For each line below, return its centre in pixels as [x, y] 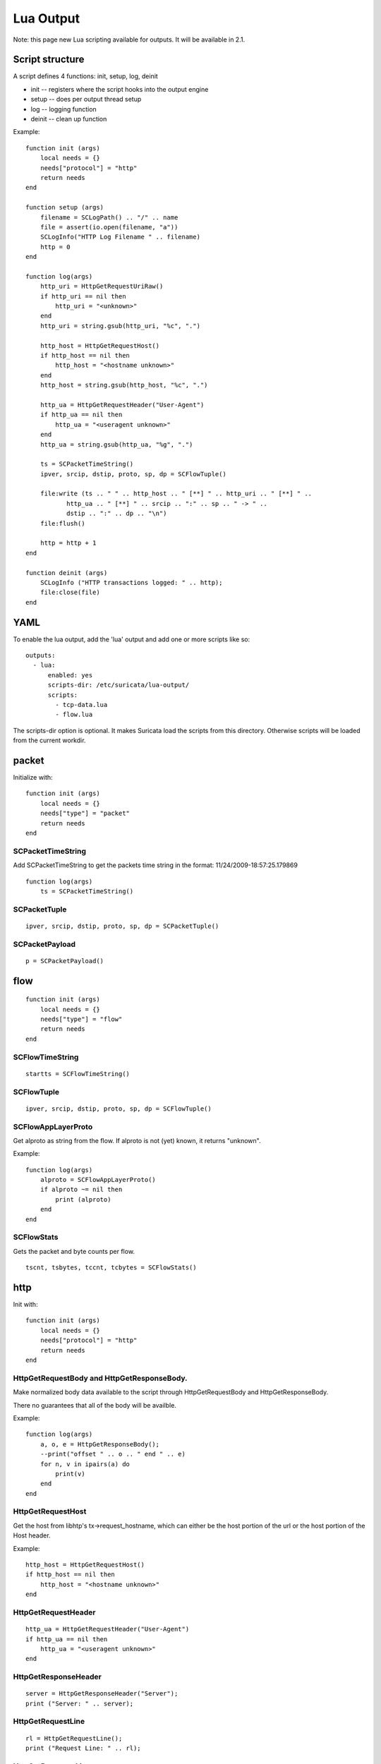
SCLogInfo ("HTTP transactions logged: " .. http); [131, 582]
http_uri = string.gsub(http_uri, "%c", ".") [120, 326]
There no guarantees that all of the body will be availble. [95, 1405]
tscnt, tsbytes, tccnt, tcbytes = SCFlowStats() [111, 1268]
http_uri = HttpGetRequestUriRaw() [102, 286]
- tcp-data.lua [81, 705]
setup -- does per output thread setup [86, 99]
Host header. [32, 1535]
